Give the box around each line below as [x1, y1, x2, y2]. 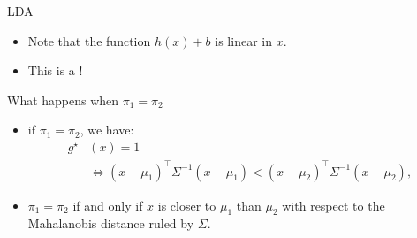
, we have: [80, 120, 134, 139]
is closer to [157, 196, 216, 214]
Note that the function [27, 31, 151, 50]
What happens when [7, 90, 119, 109]
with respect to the [282, 196, 385, 214]
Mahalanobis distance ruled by [27, 214, 194, 233]
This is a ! [27, 61, 83, 80]
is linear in [215, 31, 272, 50]
